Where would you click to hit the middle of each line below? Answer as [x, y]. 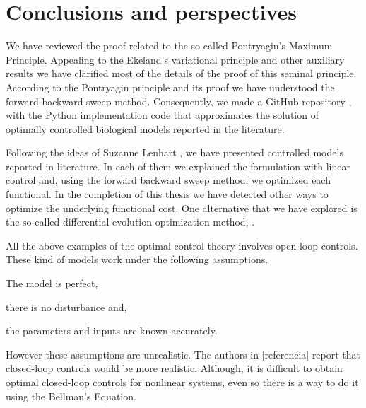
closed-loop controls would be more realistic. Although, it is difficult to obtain [174, 368]
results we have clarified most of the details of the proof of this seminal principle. [181, 73]
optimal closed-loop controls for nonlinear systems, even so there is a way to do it [182, 382]
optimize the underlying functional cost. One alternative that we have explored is [182, 208]
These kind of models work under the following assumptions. [137, 259]
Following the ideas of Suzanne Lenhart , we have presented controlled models [175, 152]
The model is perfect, [52, 283]
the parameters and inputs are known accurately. [112, 331]
